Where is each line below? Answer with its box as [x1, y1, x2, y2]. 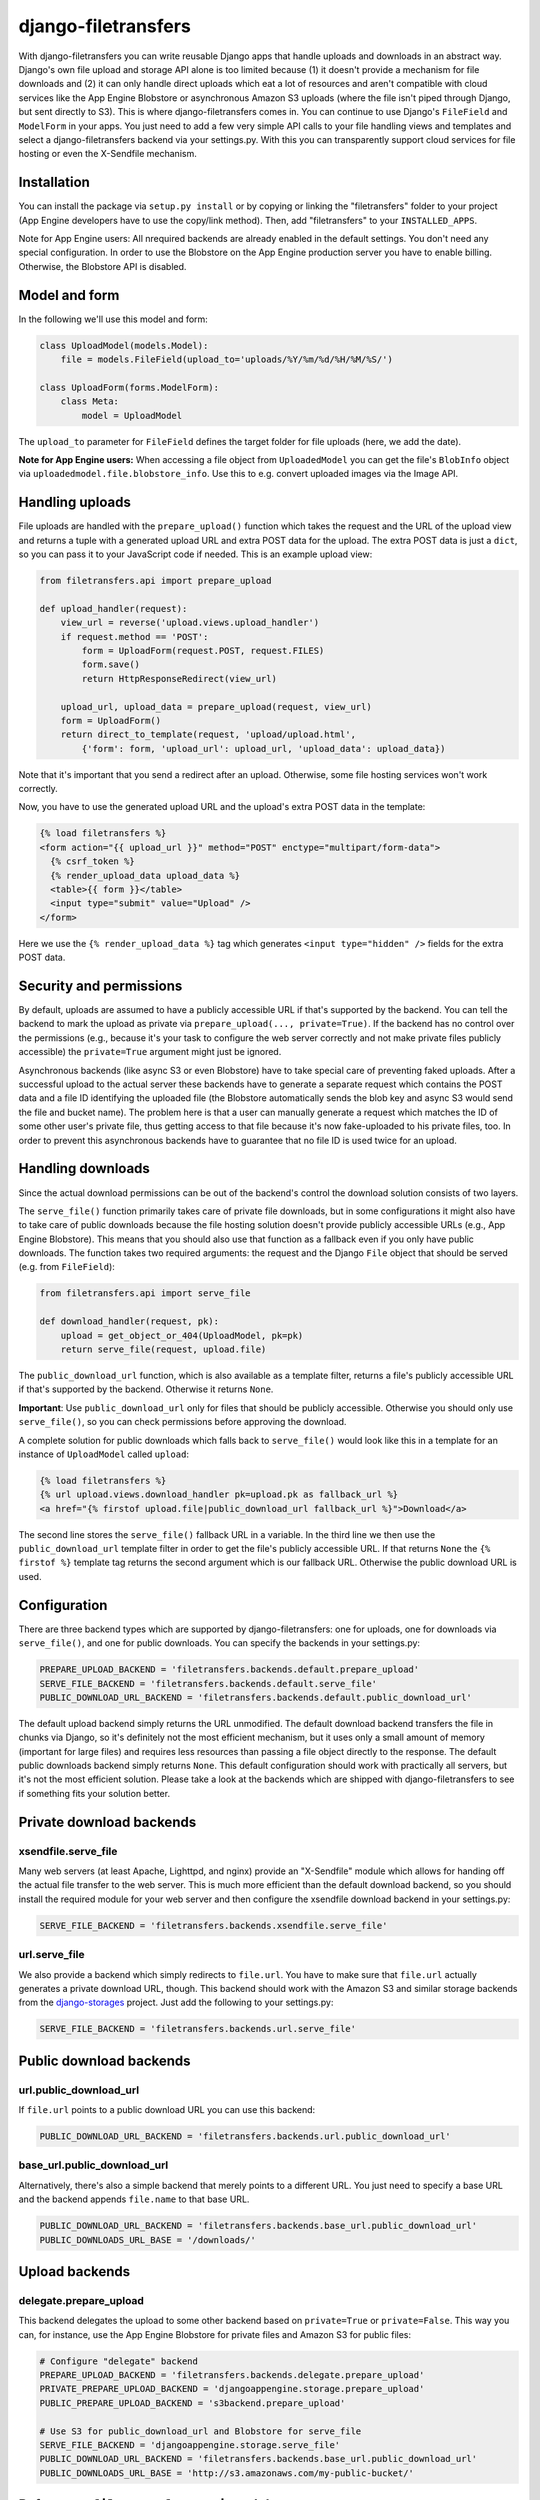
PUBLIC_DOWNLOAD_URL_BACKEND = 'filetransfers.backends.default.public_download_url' [39, 1691, 472, 1703]
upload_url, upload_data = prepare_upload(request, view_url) [60, 701, 372, 712]
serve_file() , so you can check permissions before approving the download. [18, 1416, 347, 1428]
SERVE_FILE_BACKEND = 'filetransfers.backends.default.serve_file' [39, 1678, 378, 1689]
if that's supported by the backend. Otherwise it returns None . [18, 1383, 274, 1395]
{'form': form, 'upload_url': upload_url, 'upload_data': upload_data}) [81, 743, 446, 754]
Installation [18, 174, 90, 191]
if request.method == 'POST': [60, 631, 209, 642]
